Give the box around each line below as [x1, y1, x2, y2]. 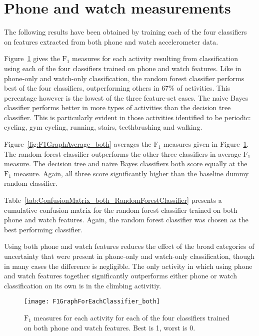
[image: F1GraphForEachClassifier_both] [24, 298, 160, 305]
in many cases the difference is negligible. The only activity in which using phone [4, 260, 252, 271]
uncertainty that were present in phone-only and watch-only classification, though [4, 251, 254, 261]
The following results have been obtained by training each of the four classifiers [4, 27, 247, 37]
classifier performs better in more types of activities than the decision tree [4, 102, 231, 113]
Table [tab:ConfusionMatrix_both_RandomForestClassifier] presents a [4, 195, 222, 205]
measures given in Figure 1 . [163, 139, 249, 149]
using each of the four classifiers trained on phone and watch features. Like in [4, 63, 241, 73]
